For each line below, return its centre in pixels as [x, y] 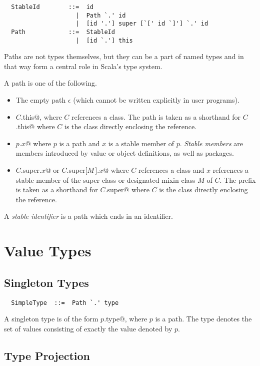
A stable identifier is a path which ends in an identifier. [88, 216]
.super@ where [127, 190]
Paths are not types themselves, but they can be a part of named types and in [124, 56]
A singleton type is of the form [51, 319]
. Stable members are [211, 143]
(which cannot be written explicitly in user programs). [156, 100]
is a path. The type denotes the [203, 319]
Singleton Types [46, 282]
